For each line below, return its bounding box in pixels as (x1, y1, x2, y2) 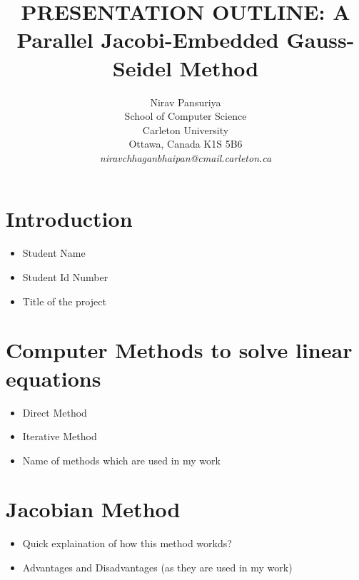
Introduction (6, 204, 133, 233)
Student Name (22, 245, 86, 260)
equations (6, 363, 101, 392)
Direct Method (22, 405, 87, 419)
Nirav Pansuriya (150, 94, 221, 109)
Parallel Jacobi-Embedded (16, 25, 279, 54)
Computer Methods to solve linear (6, 335, 353, 365)
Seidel (112, 53, 172, 82)
